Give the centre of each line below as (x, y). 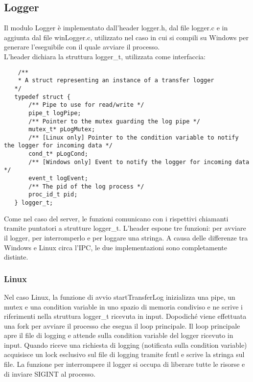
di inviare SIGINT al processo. (50, 373)
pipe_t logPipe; (55, 113)
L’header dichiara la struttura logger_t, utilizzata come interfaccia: (105, 56)
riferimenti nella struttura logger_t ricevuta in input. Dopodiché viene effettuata (125, 316)
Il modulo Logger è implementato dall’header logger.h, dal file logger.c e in (116, 28)
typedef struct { (43, 97)
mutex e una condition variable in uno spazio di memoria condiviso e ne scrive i (123, 306)
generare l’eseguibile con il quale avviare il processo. (82, 47)
